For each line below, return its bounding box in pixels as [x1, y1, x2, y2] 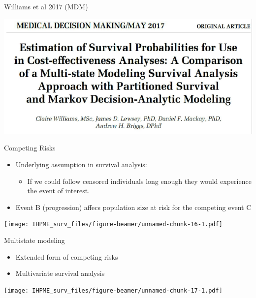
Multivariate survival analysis [15, 268, 105, 278]
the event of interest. [27, 185, 90, 196]
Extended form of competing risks [15, 251, 118, 262]
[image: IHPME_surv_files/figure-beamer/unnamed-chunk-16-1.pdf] [4, 221, 223, 228]
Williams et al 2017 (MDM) [4, 1, 88, 11]
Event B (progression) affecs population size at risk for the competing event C [15, 202, 252, 212]
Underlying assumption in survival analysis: [15, 159, 147, 170]
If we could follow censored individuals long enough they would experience [27, 176, 252, 186]
